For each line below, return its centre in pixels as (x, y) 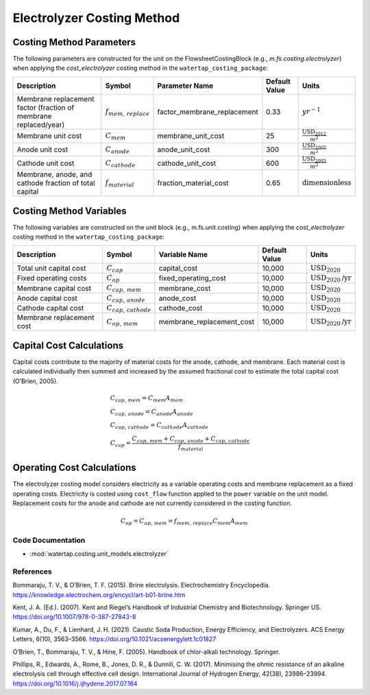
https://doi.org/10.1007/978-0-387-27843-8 (74, 617)
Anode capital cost (47, 298)
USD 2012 (314, 132)
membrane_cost (185, 288)
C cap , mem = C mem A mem (147, 399)
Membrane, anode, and (54, 175)
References (32, 571)
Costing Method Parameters (74, 42)
